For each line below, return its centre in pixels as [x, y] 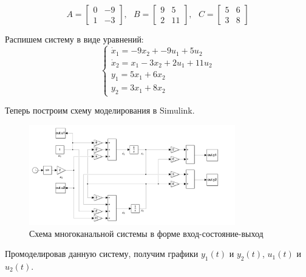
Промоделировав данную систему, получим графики [102, 254]
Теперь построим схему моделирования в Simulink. [100, 110]
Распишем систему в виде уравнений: [74, 39]
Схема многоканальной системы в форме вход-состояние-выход [146, 233]
